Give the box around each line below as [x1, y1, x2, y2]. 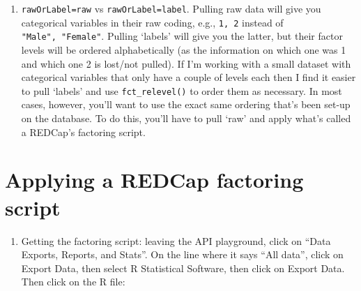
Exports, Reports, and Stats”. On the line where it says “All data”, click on [21, 247, 344, 262]
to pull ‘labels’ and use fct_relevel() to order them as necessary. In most [21, 83, 342, 98]
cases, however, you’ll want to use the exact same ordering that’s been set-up [21, 97, 351, 112]
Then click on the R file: [21, 274, 125, 289]
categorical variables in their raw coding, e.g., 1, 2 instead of [21, 15, 284, 29]
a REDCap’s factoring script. [21, 124, 146, 139]
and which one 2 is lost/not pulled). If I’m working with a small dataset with [21, 56, 351, 70]
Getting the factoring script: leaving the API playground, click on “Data [21, 233, 331, 248]
